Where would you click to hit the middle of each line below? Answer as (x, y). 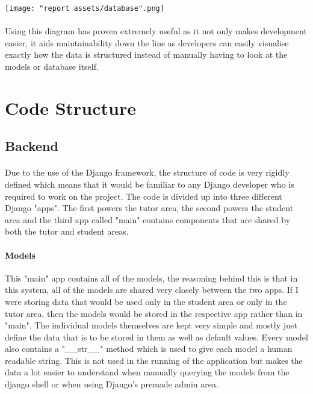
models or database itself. (52, 66)
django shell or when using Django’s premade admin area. (112, 384)
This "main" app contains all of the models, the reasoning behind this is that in (151, 278)
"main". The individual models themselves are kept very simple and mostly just (151, 325)
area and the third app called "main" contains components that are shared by (148, 219)
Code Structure (70, 107)
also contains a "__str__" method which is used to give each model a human (149, 349)
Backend (32, 146)
